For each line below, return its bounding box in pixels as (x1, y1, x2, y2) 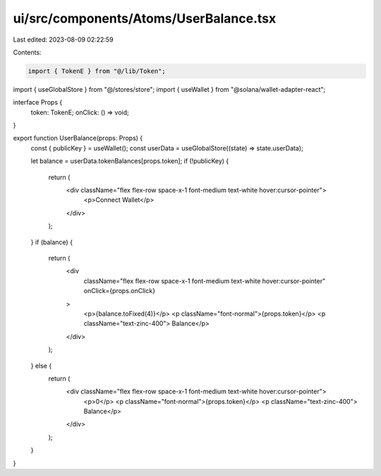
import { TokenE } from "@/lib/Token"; (28, 67, 166, 75)
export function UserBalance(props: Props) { (13, 134, 143, 143)
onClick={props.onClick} (83, 287, 155, 295)
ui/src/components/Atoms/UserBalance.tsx (13, 11, 277, 26)
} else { (30, 361, 52, 370)
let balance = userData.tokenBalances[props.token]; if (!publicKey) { (30, 157, 229, 165)
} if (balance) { (30, 237, 73, 246)
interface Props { (13, 98, 63, 107)
